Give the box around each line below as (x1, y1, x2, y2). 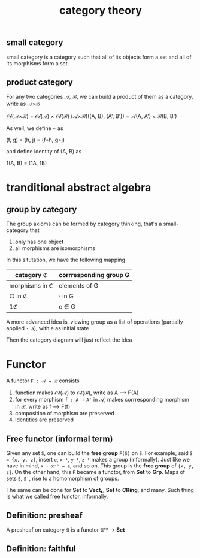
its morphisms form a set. (6, 59, 69, 67)
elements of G (59, 282, 99, 290)
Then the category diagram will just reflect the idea (6, 336, 132, 343)
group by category (6, 204, 77, 215)
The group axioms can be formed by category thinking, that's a (6, 220, 162, 228)
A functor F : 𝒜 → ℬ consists (6, 377, 80, 384)
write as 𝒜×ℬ (6, 100, 41, 108)
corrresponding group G (59, 271, 130, 279)
